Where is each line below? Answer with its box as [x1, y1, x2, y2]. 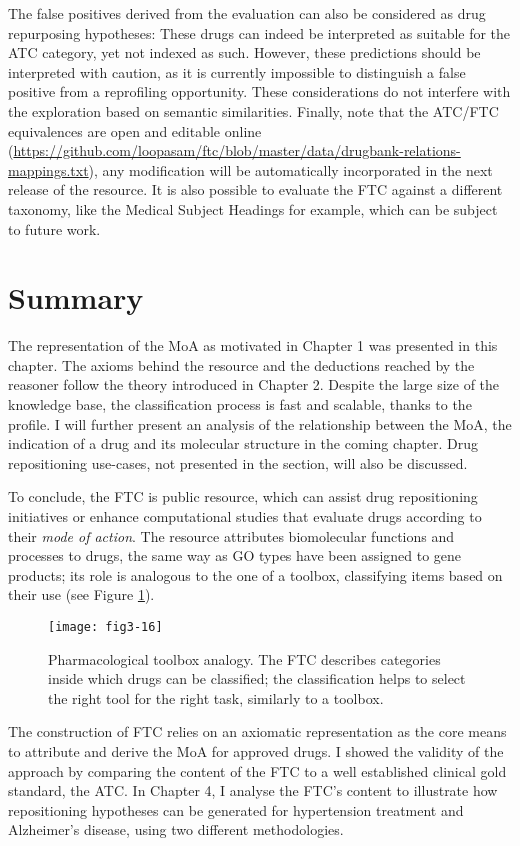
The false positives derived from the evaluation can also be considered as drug [8, 3, 486, 23]
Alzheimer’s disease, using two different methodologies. [8, 819, 344, 840]
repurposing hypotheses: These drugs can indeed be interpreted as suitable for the [8, 22, 511, 43]
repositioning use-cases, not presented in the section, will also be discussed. [8, 452, 468, 473]
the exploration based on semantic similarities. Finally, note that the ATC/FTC [8, 100, 499, 121]
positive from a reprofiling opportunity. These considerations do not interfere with [8, 81, 511, 102]
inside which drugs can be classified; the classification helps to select [48, 668, 466, 689]
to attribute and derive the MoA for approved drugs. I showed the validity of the [8, 741, 504, 761]
